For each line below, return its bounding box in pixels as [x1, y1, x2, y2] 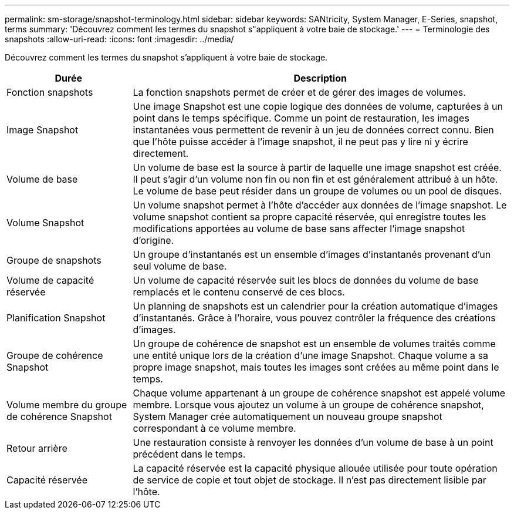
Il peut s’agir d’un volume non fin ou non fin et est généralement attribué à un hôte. [133, 173, 498, 185]
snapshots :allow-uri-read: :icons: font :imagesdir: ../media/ [5, 34, 234, 44]
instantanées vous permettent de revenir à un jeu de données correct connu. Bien [133, 124, 494, 136]
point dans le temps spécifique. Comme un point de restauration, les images [133, 112, 469, 124]
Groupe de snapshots [6, 254, 102, 266]
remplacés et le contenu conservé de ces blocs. [133, 286, 345, 298]
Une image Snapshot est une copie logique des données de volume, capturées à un [133, 100, 503, 112]
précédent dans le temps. [133, 448, 246, 460]
